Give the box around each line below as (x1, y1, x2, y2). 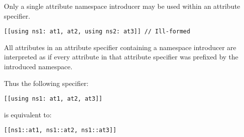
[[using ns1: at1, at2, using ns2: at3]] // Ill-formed (4, 28, 190, 35)
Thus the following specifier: (4, 78, 89, 88)
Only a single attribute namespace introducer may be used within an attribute (4, 1, 241, 11)
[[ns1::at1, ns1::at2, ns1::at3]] (4, 127, 117, 134)
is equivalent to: (4, 109, 52, 119)
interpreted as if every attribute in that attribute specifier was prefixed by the (4, 52, 239, 62)
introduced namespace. (4, 61, 73, 72)
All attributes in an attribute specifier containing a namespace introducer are (4, 42, 236, 52)
